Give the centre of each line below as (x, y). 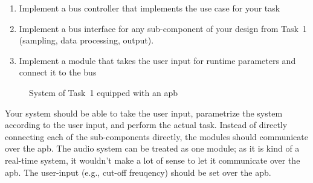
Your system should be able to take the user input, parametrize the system (144, 113)
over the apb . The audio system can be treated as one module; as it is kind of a (152, 148)
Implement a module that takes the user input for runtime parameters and (157, 60)
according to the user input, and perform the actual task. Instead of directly (146, 125)
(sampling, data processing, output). (86, 40)
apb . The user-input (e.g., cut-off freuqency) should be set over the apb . (138, 172)
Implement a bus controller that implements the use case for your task (150, 8)
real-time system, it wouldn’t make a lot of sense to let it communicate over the (153, 160)
